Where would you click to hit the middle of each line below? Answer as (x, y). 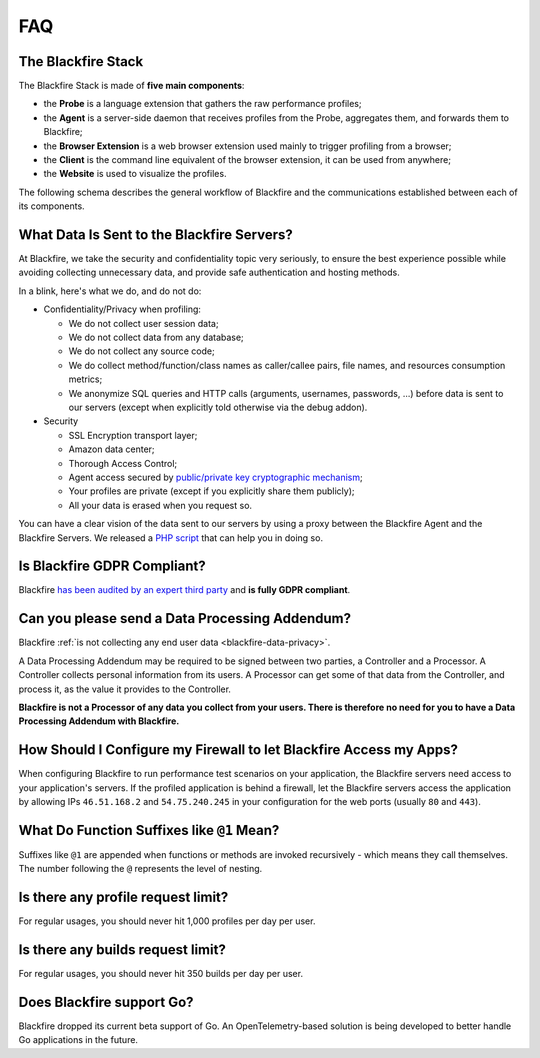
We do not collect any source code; (141, 351)
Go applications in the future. (78, 1040)
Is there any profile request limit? (123, 897)
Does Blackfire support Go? (106, 1001)
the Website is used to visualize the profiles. (135, 174)
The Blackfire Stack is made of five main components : (131, 86)
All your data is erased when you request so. (160, 505)
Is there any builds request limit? (122, 949)
